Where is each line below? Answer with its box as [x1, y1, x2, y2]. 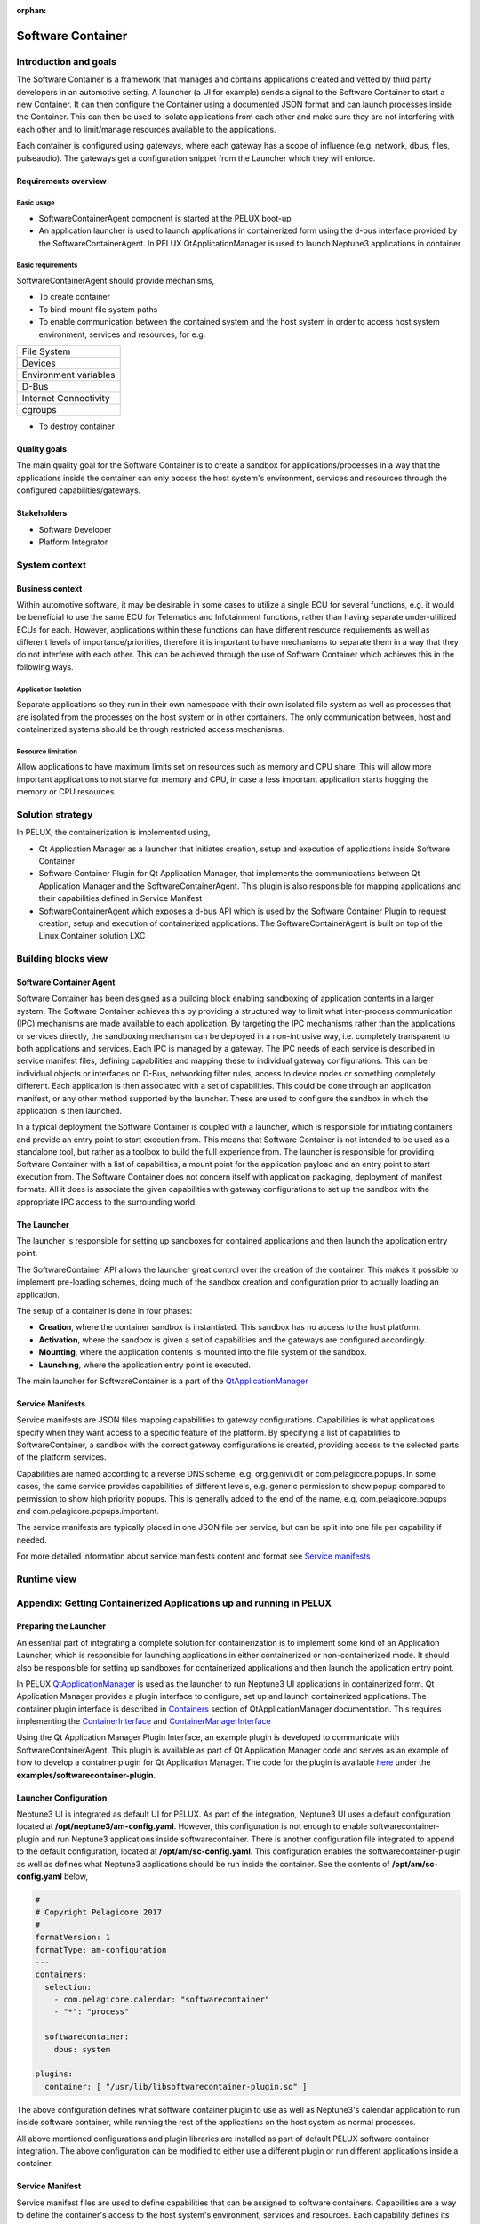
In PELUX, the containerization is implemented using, [16, 827, 211, 838]
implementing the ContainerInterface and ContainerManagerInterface [16, 1716, 271, 1727]
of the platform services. [16, 1452, 107, 1463]
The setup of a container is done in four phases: [16, 1305, 193, 1316]
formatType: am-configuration [35, 1945, 167, 1954]
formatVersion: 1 [35, 1932, 111, 1943]
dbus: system [53, 2044, 111, 2054]
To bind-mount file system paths [38, 303, 158, 315]
